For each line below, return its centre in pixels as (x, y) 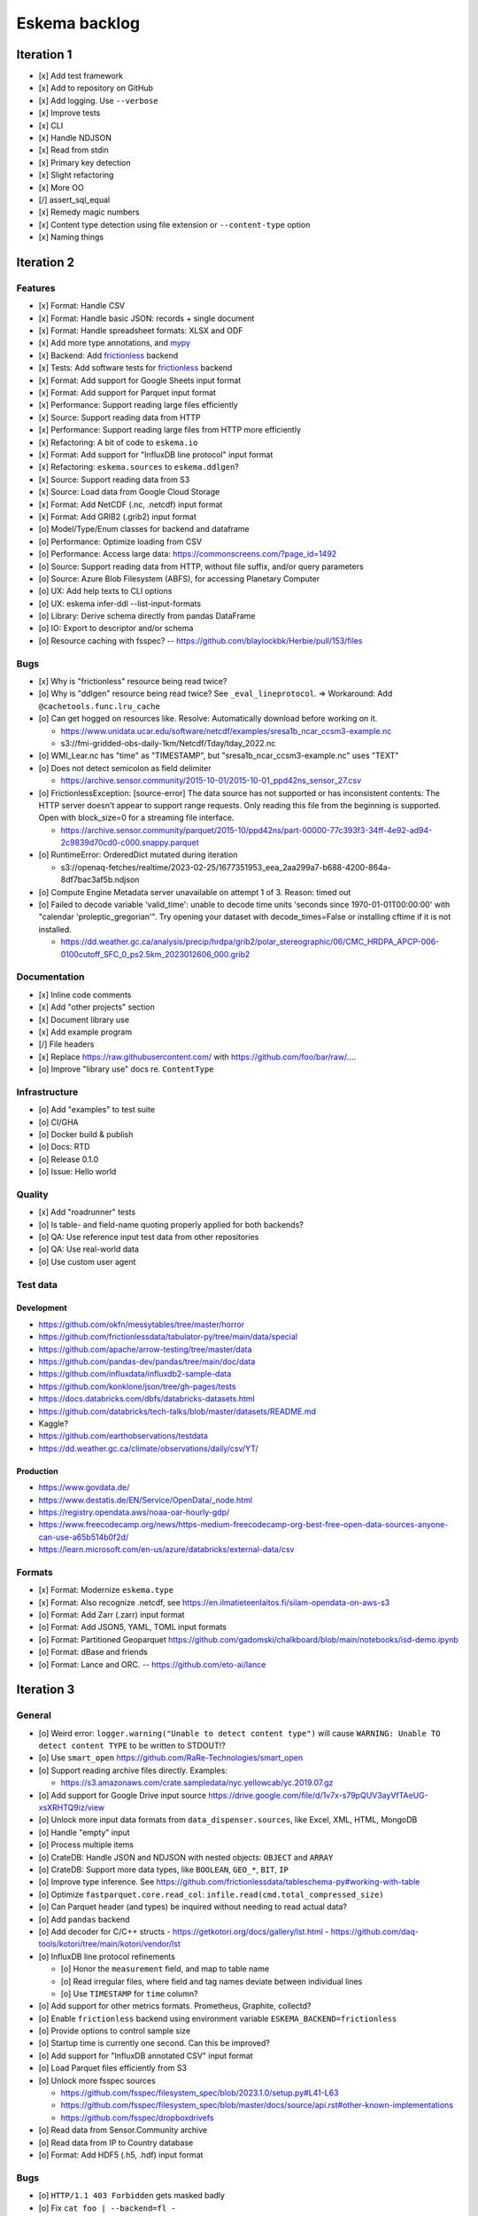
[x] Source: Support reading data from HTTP (119, 417)
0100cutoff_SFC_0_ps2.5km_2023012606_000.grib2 (155, 954)
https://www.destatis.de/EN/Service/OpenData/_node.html (145, 1500)
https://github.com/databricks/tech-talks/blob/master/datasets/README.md (177, 1411)
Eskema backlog (78, 23)
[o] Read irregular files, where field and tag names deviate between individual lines (212, 1981)
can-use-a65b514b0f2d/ (84, 1537)
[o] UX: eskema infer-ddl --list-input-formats (120, 604)
